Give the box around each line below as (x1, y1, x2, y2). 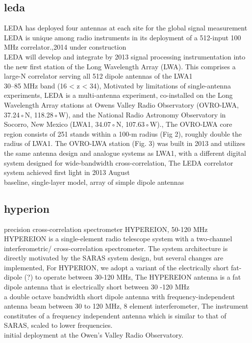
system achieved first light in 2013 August (4, 167, 130, 177)
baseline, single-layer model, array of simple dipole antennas (4, 176, 184, 187)
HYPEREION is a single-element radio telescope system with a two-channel (4, 233, 232, 244)
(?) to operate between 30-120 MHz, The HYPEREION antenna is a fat (24, 272, 241, 282)
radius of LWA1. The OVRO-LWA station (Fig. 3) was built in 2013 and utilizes (4, 138, 245, 148)
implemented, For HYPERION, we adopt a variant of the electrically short (4, 262, 229, 272)
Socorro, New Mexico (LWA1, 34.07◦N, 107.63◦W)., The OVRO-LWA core (4, 119, 232, 129)
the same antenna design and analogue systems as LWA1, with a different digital (4, 147, 246, 158)
